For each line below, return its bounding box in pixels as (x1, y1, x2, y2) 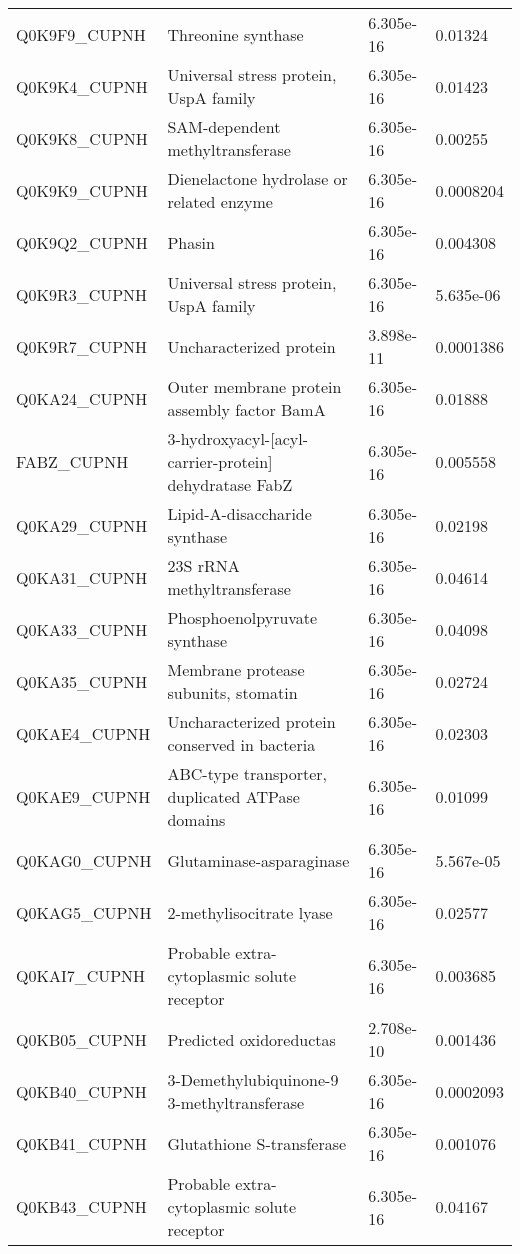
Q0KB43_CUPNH (16, 1195, 147, 1218)
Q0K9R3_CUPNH (16, 282, 148, 306)
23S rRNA (167, 554, 240, 577)
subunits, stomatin (167, 681, 298, 704)
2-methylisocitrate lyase (167, 900, 333, 924)
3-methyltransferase (167, 1091, 305, 1114)
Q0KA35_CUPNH (16, 669, 148, 693)
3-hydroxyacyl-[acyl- (167, 427, 308, 450)
